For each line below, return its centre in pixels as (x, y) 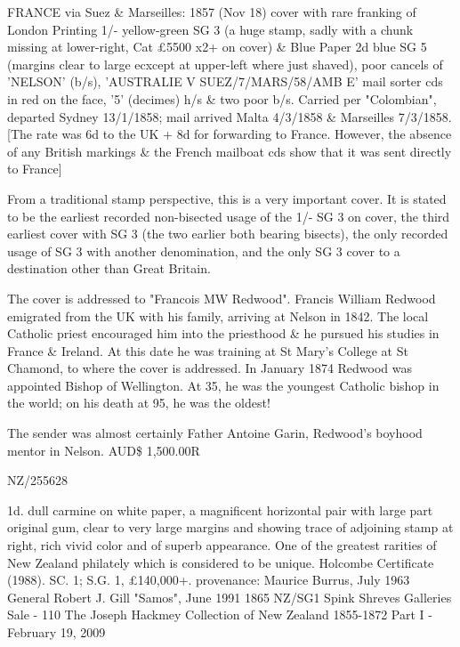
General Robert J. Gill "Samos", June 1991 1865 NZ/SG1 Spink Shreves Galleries (230, 597)
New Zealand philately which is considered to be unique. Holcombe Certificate (221, 562)
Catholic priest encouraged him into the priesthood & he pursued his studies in (223, 333)
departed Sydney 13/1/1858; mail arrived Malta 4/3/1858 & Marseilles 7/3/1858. (230, 116)
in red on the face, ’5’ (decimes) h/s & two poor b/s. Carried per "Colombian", (222, 98)
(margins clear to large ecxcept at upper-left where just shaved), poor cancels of (225, 64)
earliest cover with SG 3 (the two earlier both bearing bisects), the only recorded (228, 234)
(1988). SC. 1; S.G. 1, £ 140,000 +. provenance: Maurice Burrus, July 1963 (209, 580)
